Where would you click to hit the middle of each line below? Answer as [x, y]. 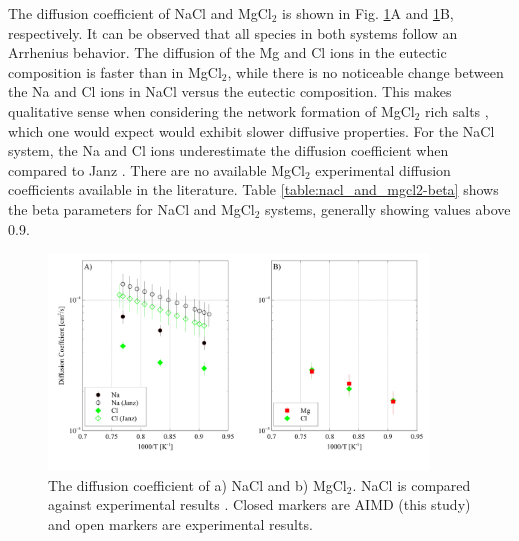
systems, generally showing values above [388, 208]
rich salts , [457, 110]
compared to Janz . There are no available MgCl [157, 169]
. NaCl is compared [411, 484]
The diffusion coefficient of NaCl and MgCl [140, 13]
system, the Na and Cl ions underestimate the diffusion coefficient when [228, 150]
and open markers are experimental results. [180, 523]
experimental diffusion [383, 169]
